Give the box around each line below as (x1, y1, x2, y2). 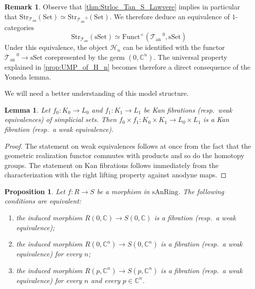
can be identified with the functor (123, 42, 225, 52)
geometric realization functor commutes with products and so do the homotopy (4, 150, 245, 161)
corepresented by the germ (44, 51, 125, 62)
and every (91, 275, 121, 285)
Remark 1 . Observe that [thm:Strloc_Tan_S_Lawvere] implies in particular (4, 1, 240, 11)
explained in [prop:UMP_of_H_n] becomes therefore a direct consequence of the (4, 61, 251, 72)
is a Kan (203, 114, 229, 124)
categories (4, 22, 34, 32)
